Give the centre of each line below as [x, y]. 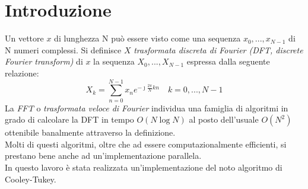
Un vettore [24, 38]
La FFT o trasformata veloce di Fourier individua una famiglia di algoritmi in [147, 108]
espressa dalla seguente [228, 61]
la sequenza [114, 61]
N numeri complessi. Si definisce [63, 49]
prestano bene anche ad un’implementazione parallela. [103, 156]
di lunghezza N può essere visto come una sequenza [147, 38]
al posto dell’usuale [224, 119]
